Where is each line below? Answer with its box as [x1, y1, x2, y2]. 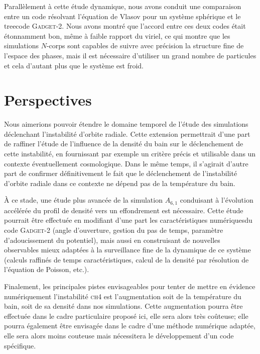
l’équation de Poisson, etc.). [4, 264, 89, 275]
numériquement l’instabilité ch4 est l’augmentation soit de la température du [4, 291, 241, 301]
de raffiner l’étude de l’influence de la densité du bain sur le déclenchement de [4, 138, 243, 149]
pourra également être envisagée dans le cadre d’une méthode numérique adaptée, [4, 320, 255, 331]
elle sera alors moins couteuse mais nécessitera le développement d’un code [4, 330, 234, 341]
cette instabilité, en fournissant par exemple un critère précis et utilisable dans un [4, 148, 256, 159]
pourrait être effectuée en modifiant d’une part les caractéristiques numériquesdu [4, 215, 252, 225]
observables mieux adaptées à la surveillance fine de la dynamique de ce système [4, 244, 251, 255]
